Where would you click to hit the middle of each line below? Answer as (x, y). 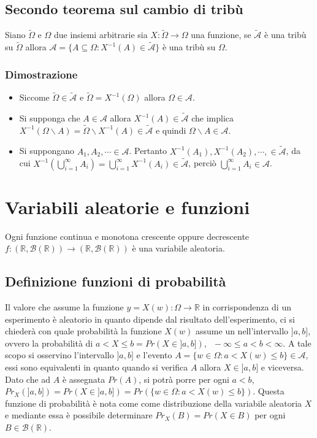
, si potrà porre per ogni (184, 379)
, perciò (202, 163)
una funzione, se (221, 35)
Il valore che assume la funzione (64, 307)
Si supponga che (50, 118)
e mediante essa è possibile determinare (79, 415)
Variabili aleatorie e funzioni (128, 206)
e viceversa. (282, 367)
